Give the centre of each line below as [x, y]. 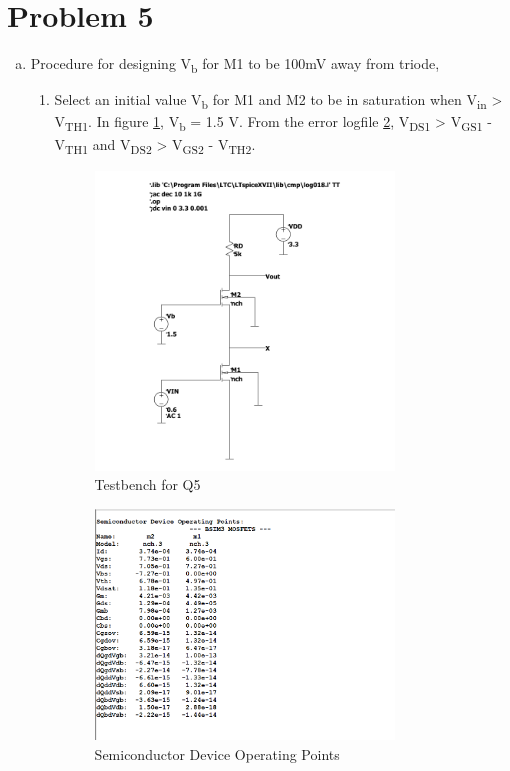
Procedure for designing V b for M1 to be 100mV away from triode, [235, 64]
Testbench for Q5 [147, 484]
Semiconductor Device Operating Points [217, 753]
